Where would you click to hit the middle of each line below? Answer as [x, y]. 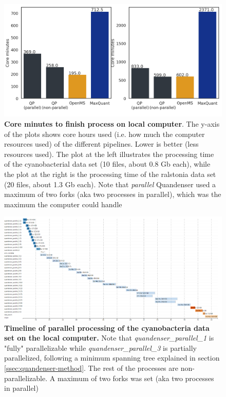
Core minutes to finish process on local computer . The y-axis [112, 124]
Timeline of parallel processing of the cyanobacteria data [107, 327]
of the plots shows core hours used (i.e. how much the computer [105, 134]
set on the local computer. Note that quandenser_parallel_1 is [109, 338]
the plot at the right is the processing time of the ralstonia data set [110, 174]
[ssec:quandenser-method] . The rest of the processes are [91, 368]
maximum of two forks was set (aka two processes [136, 378]
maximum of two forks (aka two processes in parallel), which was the [113, 194]
